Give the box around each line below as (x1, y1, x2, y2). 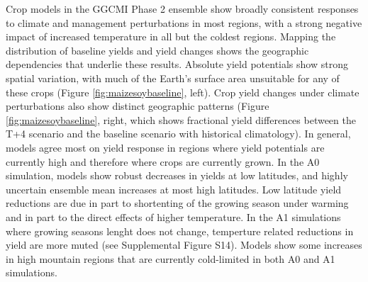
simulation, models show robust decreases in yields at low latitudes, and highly (6, 168, 348, 183)
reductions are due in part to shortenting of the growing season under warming (6, 196, 349, 210)
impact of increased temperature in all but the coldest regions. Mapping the (6, 29, 336, 44)
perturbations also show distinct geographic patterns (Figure (6, 98, 269, 113)
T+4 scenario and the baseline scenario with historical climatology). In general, (6, 126, 351, 141)
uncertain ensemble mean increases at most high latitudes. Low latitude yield (6, 181, 342, 196)
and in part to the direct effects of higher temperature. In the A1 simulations (6, 209, 341, 224)
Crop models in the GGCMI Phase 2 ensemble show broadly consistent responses (6, 1, 359, 16)
